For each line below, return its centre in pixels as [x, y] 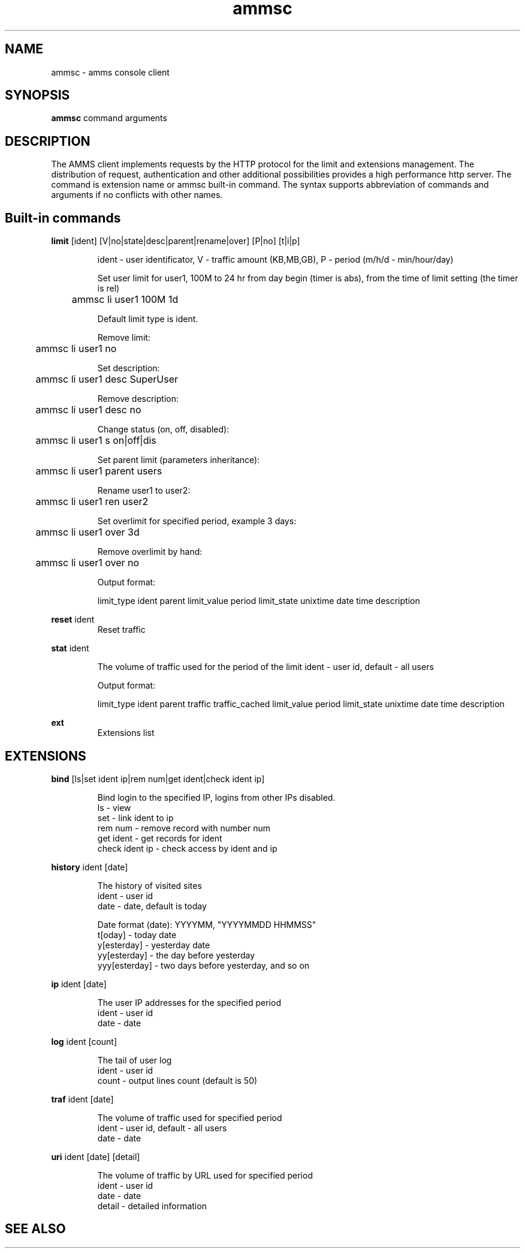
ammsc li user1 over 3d [87, 532]
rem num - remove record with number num [184, 828]
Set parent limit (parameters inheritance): [179, 460]
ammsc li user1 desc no [88, 410]
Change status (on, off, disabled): [163, 429]
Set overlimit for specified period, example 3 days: [197, 521]
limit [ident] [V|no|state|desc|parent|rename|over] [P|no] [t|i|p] [176, 241]
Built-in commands [63, 218]
